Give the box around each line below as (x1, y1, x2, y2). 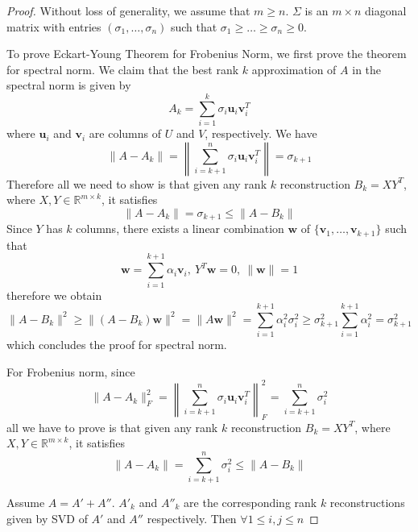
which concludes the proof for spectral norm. (6, 336, 227, 353)
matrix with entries (6, 18, 101, 35)
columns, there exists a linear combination (76, 220, 284, 237)
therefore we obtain (6, 286, 102, 303)
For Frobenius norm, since (6, 363, 135, 380)
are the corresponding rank (184, 494, 317, 511)
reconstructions (329, 494, 405, 511)
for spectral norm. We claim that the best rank (6, 60, 239, 77)
